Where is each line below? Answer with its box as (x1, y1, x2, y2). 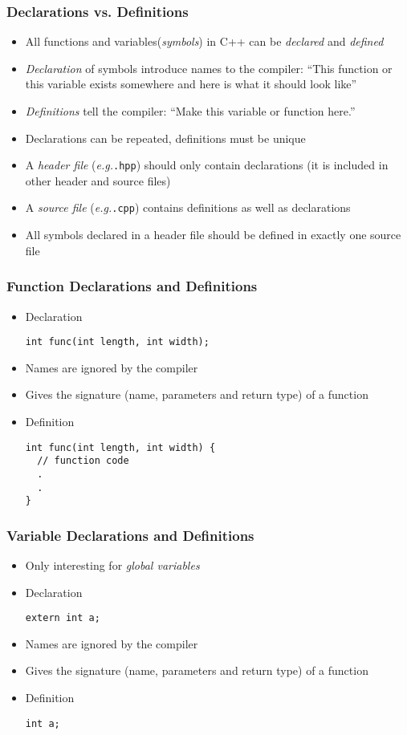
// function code (37, 455, 129, 467)
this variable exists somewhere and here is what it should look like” (25, 75, 357, 92)
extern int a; (25, 612, 100, 624)
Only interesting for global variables (25, 557, 200, 574)
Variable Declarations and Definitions (6, 525, 254, 545)
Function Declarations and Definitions (6, 276, 258, 296)
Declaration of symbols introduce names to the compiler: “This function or (25, 59, 393, 76)
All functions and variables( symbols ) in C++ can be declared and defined (25, 33, 384, 50)
